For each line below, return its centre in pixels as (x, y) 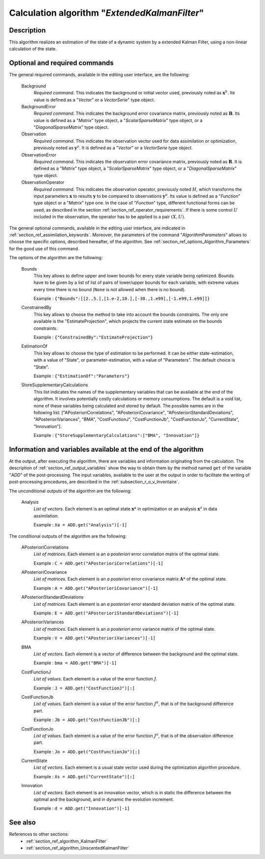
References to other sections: (39, 834)
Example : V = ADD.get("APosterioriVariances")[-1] (94, 638)
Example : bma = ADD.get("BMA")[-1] (75, 663)
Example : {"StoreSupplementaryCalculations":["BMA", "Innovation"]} (117, 435)
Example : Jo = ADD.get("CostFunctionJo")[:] (87, 752)
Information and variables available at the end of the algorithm (106, 449)
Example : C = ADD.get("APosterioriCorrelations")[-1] (99, 563)
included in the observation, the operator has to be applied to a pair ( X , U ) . (109, 217)
